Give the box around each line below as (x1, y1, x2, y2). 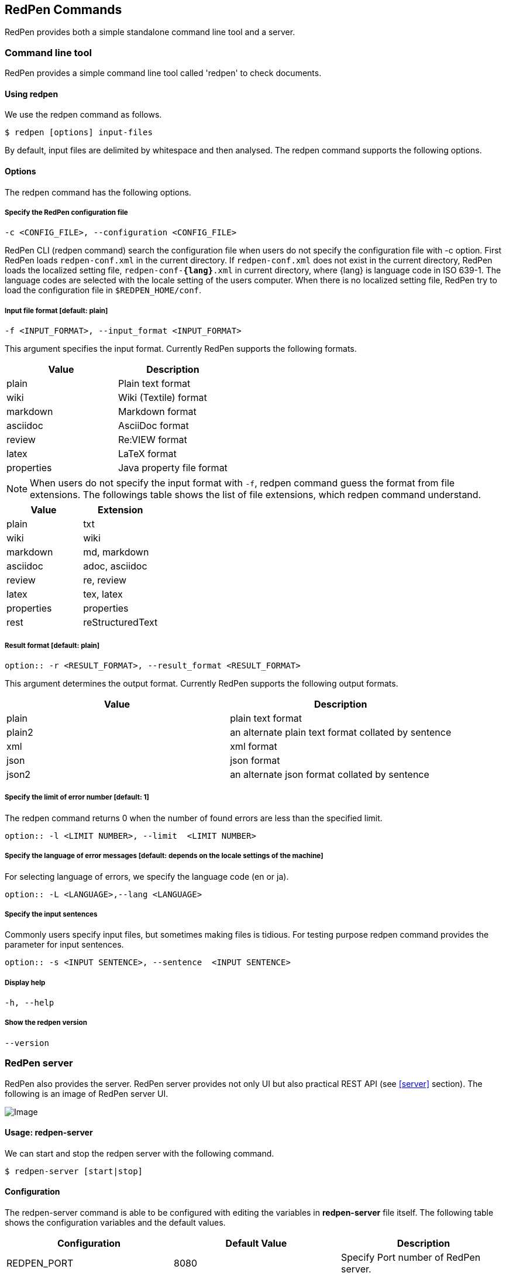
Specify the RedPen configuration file (5, 208, 128, 217)
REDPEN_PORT (6, 1257, 74, 1270)
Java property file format (118, 462, 228, 474)
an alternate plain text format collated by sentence (230, 726, 452, 738)
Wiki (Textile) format (118, 392, 207, 404)
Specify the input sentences (5, 910, 98, 918)
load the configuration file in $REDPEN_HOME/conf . (5, 285, 202, 296)
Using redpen (5, 88, 58, 99)
